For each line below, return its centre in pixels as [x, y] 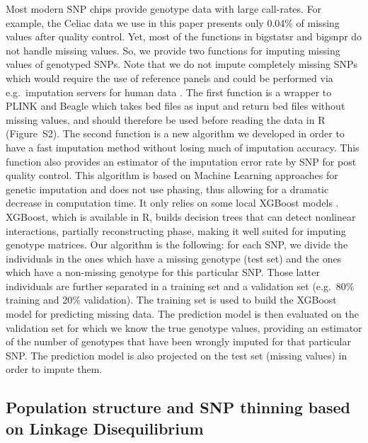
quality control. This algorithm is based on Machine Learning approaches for [172, 175]
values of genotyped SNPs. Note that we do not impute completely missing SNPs [182, 64]
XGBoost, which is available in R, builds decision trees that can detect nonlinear [181, 216]
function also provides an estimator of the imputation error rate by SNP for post [181, 161]
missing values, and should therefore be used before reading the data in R [166, 119]
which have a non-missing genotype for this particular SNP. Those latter [163, 272]
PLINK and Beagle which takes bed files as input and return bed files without [176, 106]
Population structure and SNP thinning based [178, 407]
